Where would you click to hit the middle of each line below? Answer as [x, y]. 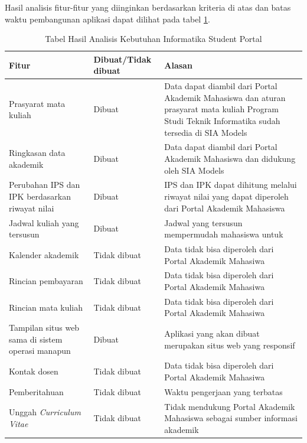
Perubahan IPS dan [45, 185]
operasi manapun [40, 351]
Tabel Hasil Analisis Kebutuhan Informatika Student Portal [153, 39]
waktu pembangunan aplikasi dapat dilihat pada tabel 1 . [107, 19]
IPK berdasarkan [40, 196]
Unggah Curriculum [45, 412]
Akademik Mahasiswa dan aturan [225, 97]
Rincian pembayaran [46, 281]
